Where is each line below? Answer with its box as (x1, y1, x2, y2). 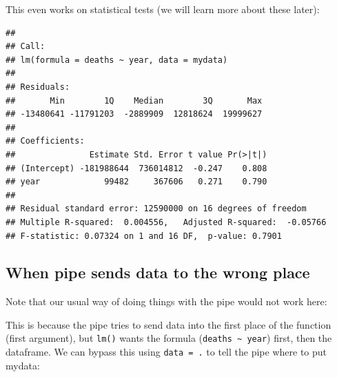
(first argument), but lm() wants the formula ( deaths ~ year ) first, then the (6, 331, 332, 345)
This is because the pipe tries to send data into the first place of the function (6, 317, 331, 331)
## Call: (6, 41, 45, 52)
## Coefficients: (6, 136, 85, 146)
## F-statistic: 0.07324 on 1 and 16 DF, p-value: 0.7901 (6, 231, 282, 241)
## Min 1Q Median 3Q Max (6, 95, 263, 106)
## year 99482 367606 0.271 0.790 (6, 177, 267, 187)
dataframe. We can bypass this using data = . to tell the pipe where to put (6, 345, 327, 359)
